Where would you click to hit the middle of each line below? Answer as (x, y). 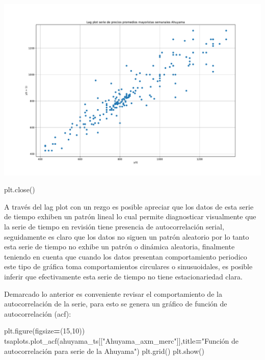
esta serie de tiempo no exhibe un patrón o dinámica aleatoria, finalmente (120, 247)
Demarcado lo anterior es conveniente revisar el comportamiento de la (113, 293)
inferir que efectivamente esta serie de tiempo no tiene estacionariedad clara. (123, 277)
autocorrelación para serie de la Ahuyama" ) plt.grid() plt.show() (104, 351)
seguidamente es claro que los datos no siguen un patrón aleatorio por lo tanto (127, 236)
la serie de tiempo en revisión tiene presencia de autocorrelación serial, (114, 227)
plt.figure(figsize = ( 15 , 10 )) (45, 331)
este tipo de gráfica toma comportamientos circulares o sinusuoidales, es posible (128, 266)
